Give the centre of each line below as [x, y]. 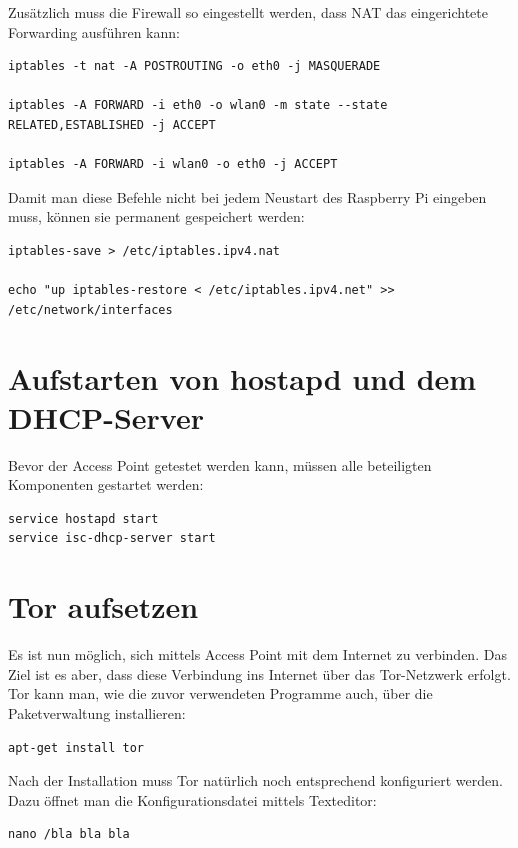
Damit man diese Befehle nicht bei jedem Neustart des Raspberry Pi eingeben [247, 196]
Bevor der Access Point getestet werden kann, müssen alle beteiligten [220, 464]
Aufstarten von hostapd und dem [242, 377]
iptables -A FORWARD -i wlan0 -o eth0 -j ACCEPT [173, 164]
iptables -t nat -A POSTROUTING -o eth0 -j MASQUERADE [194, 66]
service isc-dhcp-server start [112, 538]
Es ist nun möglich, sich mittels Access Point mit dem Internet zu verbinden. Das [257, 654]
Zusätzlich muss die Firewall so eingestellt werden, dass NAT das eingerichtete [248, 12]
